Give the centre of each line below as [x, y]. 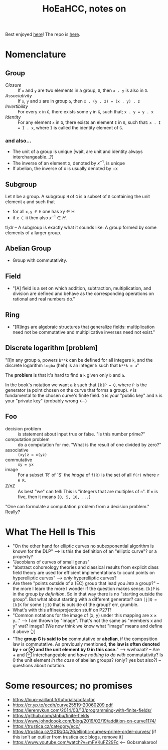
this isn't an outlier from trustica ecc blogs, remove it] [68, 737]
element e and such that [30, 202]
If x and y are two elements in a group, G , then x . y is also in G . [83, 90]
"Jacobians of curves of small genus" [51, 562]
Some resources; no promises [69, 686]
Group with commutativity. [40, 260]
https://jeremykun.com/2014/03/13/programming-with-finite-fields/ [82, 710]
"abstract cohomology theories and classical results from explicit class [86, 567]
